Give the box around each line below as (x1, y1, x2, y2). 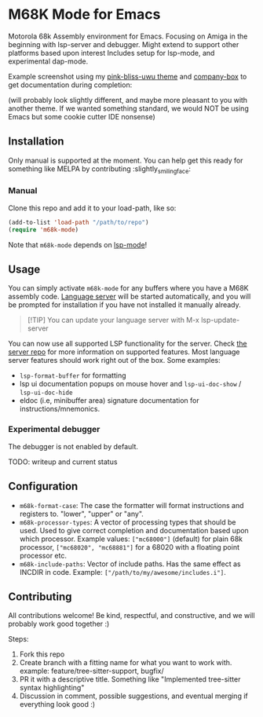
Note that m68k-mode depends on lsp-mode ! (8, 240, 148, 249)
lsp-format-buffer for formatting (19, 371, 126, 380)
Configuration (8, 480, 79, 493)
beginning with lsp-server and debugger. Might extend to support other (8, 39, 239, 49)
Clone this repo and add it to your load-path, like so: (8, 203, 177, 213)
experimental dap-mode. (8, 57, 89, 66)
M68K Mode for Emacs (8, 5, 161, 24)
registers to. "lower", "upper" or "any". (19, 509, 144, 518)
